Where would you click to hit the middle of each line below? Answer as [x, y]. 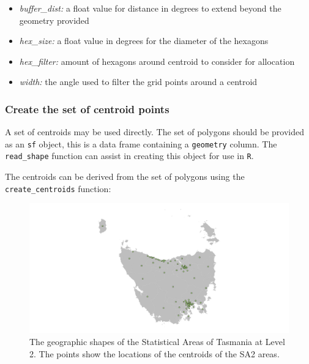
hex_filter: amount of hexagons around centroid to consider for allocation [157, 61]
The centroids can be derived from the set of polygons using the [125, 176]
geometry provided [54, 20]
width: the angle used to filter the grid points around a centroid [138, 82]
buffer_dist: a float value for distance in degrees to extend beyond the [150, 8]
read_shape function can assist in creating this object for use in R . [129, 156]
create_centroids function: [58, 188]
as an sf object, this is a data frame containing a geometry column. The [141, 143]
